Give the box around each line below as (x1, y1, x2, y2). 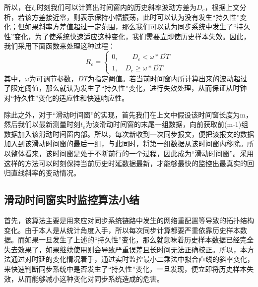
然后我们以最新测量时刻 (4, 119, 80, 129)
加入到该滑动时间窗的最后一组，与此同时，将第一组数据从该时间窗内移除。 (4, 138, 247, 149)
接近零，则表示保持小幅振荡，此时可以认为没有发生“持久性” (45, 11, 240, 22)
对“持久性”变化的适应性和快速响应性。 (4, 93, 129, 103)
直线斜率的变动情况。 (10, 168, 80, 178)
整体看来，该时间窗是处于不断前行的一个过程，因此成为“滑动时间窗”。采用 (10, 148, 254, 159)
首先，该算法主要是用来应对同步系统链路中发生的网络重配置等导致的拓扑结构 (4, 215, 254, 226)
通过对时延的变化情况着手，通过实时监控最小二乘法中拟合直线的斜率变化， (10, 254, 254, 264)
